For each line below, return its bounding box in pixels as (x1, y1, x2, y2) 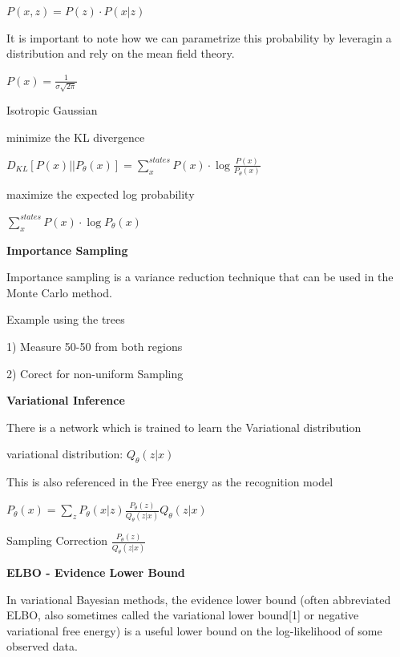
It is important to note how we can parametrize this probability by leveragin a (6, 29, 392, 46)
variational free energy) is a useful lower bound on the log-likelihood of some (6, 622, 382, 639)
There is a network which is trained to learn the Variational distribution (6, 418, 362, 435)
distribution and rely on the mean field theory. (6, 45, 235, 62)
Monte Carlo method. (6, 284, 112, 300)
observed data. (6, 638, 78, 655)
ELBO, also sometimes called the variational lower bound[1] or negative (6, 607, 359, 623)
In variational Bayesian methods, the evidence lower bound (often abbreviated (6, 590, 391, 607)
